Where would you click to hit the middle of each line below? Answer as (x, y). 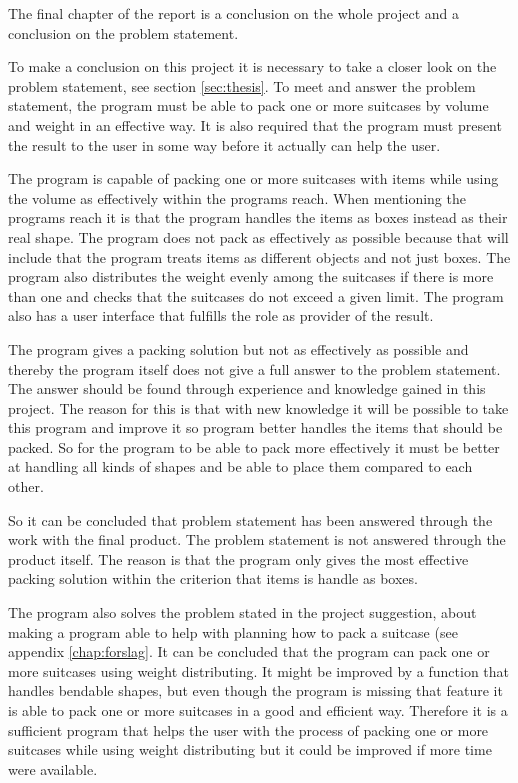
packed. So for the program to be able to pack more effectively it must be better (254, 446)
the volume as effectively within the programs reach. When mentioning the (237, 197)
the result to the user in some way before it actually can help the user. (224, 144)
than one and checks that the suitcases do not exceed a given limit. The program (256, 295)
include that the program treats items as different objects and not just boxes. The (259, 256)
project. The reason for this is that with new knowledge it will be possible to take (258, 407)
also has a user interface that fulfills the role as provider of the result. (221, 315)
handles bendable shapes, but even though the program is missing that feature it (255, 690)
